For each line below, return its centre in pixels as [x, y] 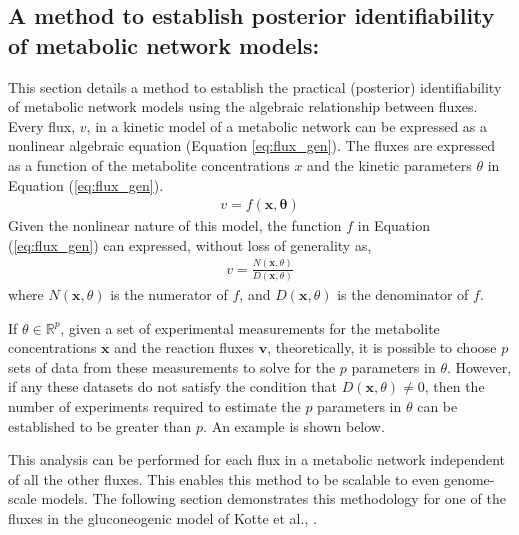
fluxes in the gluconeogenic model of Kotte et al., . [162, 517]
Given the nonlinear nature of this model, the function [175, 225]
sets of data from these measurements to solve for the [172, 366]
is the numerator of [169, 294]
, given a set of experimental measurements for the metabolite [250, 327]
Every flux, [42, 125]
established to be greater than [100, 425]
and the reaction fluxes [184, 347]
